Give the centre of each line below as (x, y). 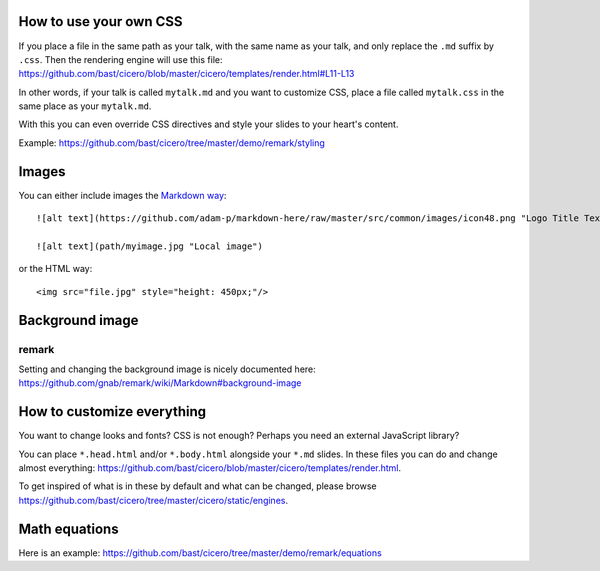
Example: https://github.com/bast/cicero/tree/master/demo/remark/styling (171, 142)
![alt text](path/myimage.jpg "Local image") (150, 246)
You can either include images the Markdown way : (122, 195)
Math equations (68, 528)
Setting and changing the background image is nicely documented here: (167, 369)
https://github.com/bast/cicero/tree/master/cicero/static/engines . (153, 500)
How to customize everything (112, 411)
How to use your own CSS (101, 21)
